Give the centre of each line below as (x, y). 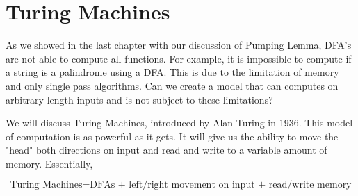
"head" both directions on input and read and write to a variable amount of (166, 150)
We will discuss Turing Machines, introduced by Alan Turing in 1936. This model (179, 123)
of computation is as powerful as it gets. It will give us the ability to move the (172, 136)
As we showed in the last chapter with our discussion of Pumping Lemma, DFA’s (179, 45)
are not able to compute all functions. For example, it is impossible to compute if (179, 58)
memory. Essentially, (49, 163)
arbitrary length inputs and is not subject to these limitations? (139, 99)
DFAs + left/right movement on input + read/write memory (221, 185)
